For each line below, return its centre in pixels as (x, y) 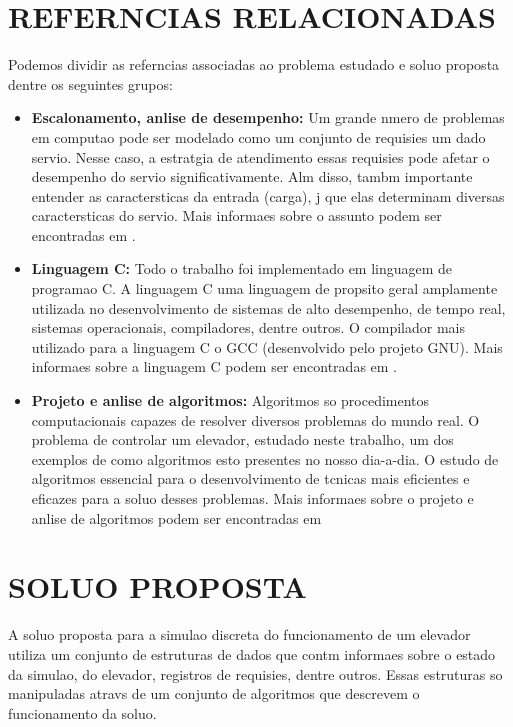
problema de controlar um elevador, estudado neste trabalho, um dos (242, 439)
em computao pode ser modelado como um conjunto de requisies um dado (258, 136)
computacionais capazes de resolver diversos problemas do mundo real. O (255, 419)
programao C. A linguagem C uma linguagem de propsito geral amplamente (264, 288)
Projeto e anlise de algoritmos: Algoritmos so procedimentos (230, 400)
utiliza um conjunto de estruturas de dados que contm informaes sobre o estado (252, 653)
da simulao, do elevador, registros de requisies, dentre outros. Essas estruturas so (255, 673)
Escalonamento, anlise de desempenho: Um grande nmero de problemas (268, 117)
